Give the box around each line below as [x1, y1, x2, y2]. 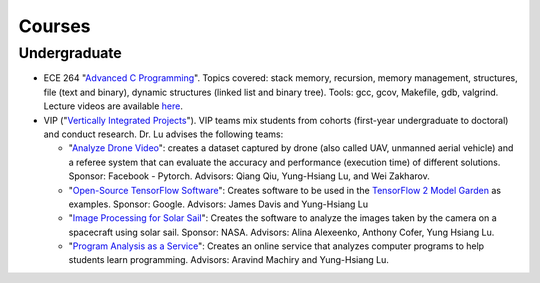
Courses [18, 15, 91, 37]
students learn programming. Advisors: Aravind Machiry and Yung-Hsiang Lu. [68, 254, 390, 266]
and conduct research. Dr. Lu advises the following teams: [43, 128, 284, 140]
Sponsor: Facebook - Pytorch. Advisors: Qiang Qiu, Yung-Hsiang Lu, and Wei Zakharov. [68, 170, 430, 182]
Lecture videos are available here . [43, 100, 184, 112]
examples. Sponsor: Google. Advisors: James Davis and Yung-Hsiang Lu [68, 198, 369, 210]
